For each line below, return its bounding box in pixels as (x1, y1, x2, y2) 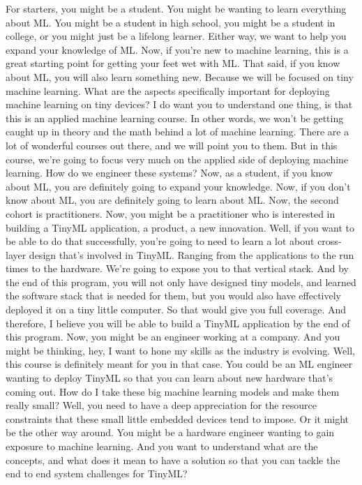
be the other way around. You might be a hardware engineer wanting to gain (6, 425, 335, 440)
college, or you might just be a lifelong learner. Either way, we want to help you (6, 29, 347, 43)
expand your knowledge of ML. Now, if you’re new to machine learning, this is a (6, 42, 349, 57)
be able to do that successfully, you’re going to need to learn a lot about (6, 234, 315, 248)
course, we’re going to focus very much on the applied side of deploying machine (6, 151, 349, 166)
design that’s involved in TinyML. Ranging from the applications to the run (29, 247, 354, 262)
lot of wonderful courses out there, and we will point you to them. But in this (6, 137, 338, 152)
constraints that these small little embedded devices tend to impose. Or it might (6, 411, 349, 426)
